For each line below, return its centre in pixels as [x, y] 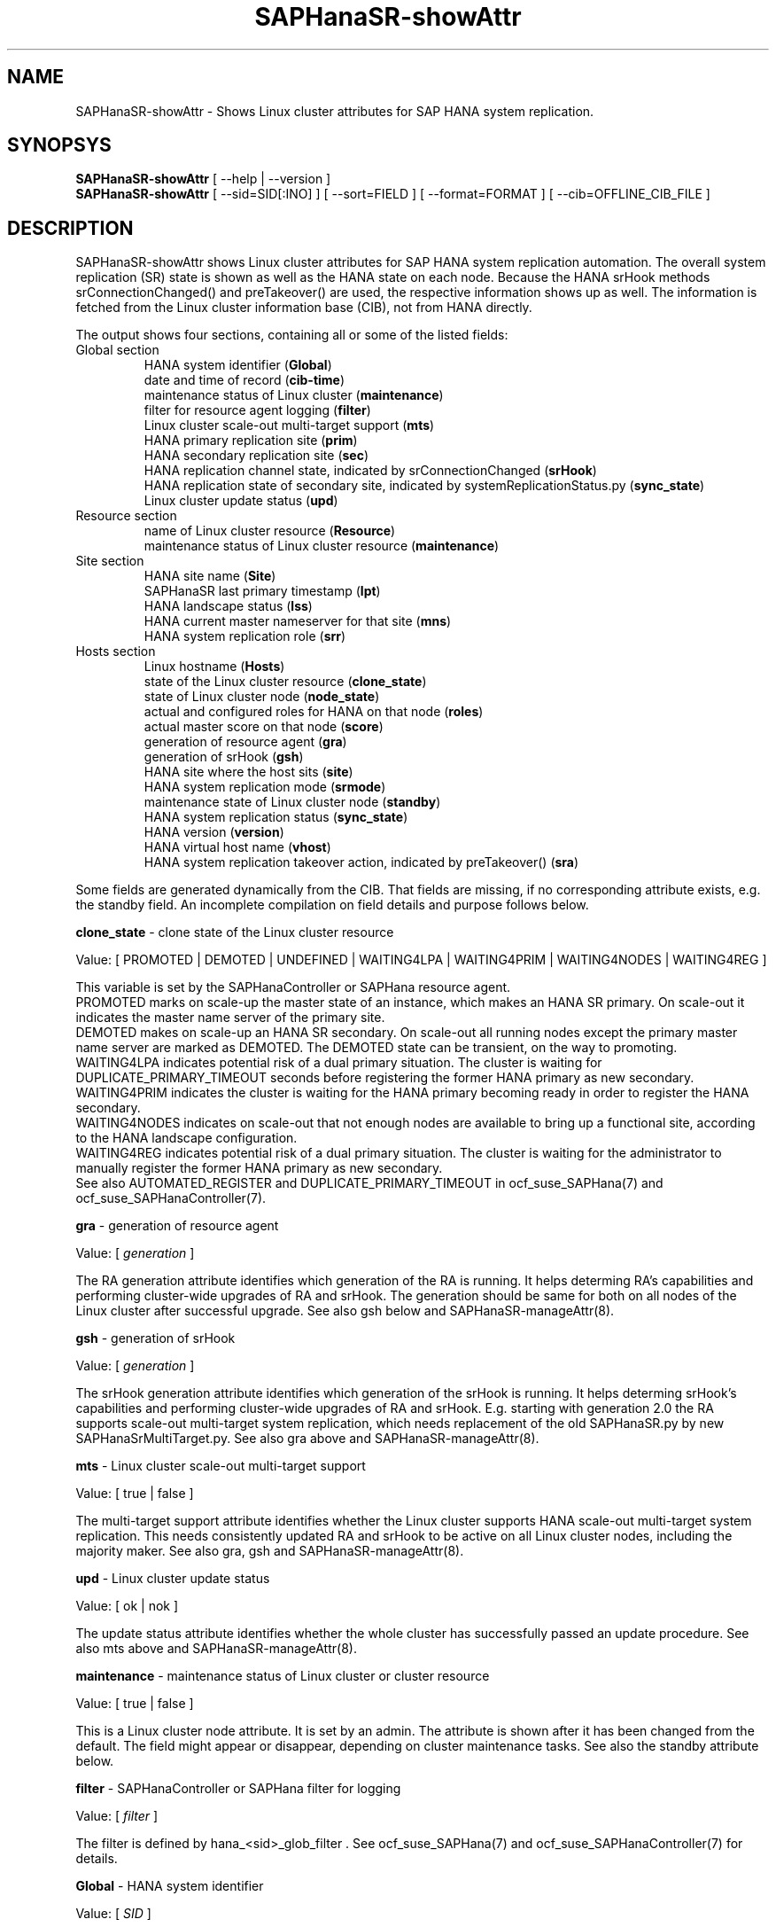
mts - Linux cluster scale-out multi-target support [221, 1466]
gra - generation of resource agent [177, 1226]
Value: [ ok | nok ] [127, 1606]
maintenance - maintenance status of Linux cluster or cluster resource [283, 1676]
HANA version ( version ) [214, 832]
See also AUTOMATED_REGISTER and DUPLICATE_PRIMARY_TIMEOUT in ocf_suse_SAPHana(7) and [369, 1183]
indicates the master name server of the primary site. [230, 1018]
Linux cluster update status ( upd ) [241, 501]
